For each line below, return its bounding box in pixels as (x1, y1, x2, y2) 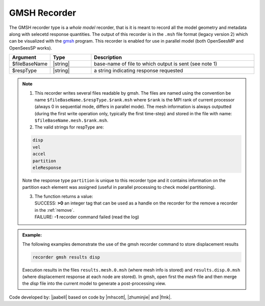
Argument (12, 54, 36, 61)
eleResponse (32, 165, 61, 170)
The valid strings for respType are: (34, 124, 104, 130)
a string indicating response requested (94, 67, 184, 74)
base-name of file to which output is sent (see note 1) (94, 60, 217, 67)
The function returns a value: (34, 193, 93, 199)
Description (94, 54, 122, 61)
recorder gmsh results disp (32, 254, 100, 260)
